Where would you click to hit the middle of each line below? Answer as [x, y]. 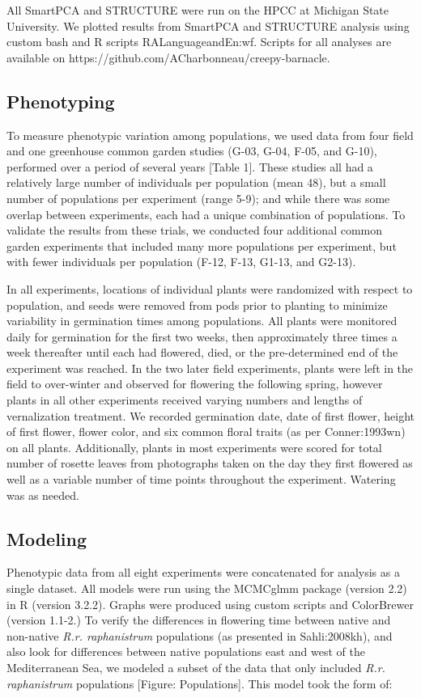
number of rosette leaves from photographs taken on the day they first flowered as [210, 463]
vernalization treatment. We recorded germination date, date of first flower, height [210, 415]
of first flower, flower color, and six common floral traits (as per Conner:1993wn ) [206, 431]
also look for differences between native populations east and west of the [186, 651]
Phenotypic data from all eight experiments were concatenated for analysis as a [203, 572]
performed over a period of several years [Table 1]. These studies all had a [190, 166]
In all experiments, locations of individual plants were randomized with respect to [210, 288]
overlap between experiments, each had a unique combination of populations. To [206, 214]
